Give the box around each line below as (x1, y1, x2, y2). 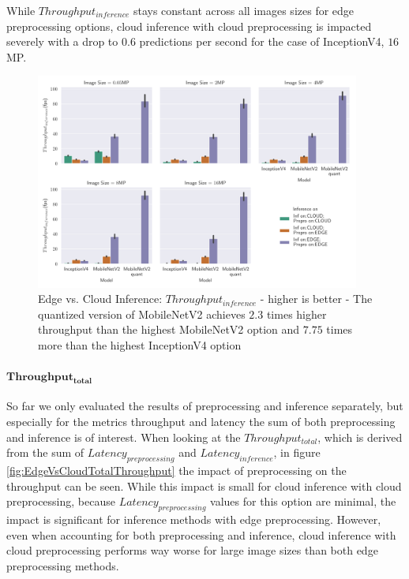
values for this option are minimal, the (210, 493, 396, 510)
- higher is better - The (260, 290, 373, 307)
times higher (266, 305, 327, 322)
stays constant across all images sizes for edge (133, 2, 355, 18)
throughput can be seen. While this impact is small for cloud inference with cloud (6, 477, 402, 494)
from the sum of (6, 444, 84, 461)
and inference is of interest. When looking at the (6, 428, 241, 445)
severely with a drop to (6, 33, 118, 50)
